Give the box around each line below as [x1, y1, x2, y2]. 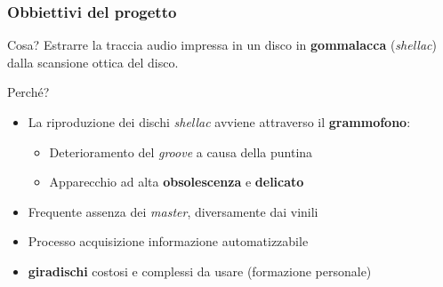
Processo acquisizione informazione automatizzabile [28, 232, 309, 251]
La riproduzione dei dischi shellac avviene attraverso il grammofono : [28, 113, 411, 131]
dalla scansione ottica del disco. [7, 52, 179, 71]
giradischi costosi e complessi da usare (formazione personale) [28, 261, 372, 280]
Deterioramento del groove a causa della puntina [49, 142, 313, 161]
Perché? [7, 83, 50, 101]
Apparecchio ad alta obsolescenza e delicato [49, 172, 304, 191]
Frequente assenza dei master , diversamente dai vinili [28, 202, 318, 220]
